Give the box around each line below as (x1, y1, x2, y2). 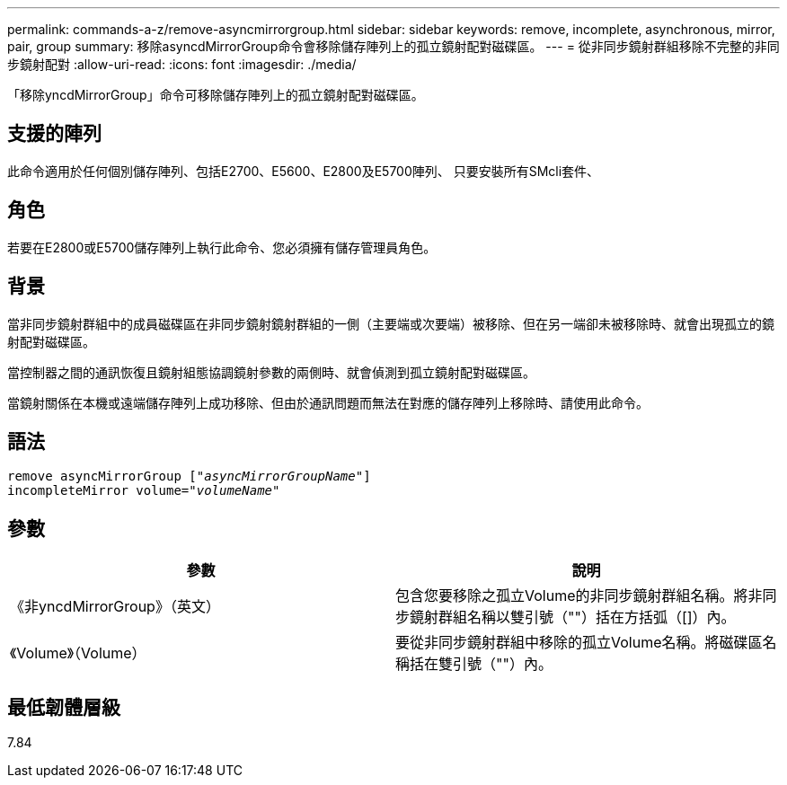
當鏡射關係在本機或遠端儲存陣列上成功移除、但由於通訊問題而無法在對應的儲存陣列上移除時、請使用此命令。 (7, 394, 649, 410)
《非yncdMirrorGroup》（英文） (10, 597, 220, 616)
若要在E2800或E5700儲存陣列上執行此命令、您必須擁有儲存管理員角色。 (7, 239, 437, 255)
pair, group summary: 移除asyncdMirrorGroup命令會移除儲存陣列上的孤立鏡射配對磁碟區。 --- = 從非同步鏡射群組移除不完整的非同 (7, 39, 780, 54)
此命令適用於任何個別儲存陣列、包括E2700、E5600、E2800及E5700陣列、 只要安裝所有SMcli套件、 (7, 163, 600, 179)
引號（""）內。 (453, 655, 553, 674)
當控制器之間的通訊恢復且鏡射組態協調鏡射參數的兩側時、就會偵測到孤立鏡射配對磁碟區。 (7, 364, 535, 380)
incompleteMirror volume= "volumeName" (7, 483, 280, 498)
